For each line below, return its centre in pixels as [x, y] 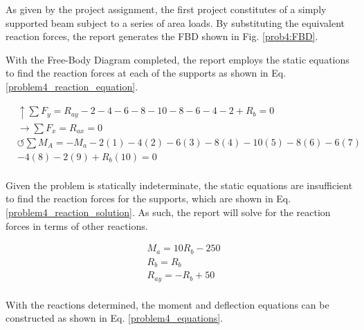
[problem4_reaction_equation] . [72, 86]
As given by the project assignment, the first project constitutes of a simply [166, 9]
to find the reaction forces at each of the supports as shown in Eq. [146, 73]
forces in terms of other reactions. [77, 225]
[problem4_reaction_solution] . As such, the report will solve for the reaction [168, 212]
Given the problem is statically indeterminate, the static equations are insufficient [179, 185]
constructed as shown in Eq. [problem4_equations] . [115, 318]
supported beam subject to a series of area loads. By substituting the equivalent [175, 22]
